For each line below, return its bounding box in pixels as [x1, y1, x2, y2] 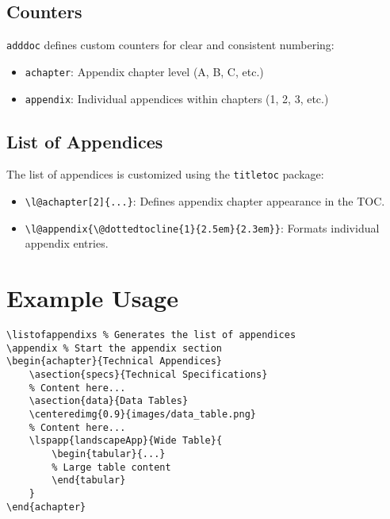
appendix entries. [25, 235, 109, 252]
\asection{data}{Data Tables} [29, 395, 189, 407]
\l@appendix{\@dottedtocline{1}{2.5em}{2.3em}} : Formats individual [25, 219, 380, 236]
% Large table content [52, 461, 171, 473]
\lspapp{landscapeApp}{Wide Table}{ [29, 435, 223, 447]
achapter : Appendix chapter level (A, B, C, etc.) [25, 63, 264, 79]
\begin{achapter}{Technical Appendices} [6, 356, 223, 367]
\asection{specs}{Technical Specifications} [29, 369, 268, 381]
